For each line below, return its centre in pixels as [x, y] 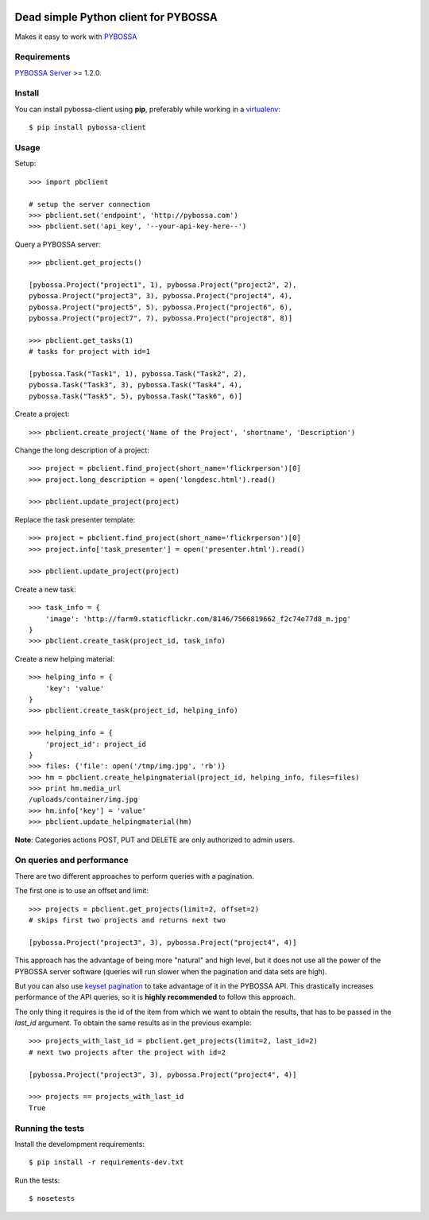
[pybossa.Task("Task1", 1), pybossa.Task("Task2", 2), [138, 373]
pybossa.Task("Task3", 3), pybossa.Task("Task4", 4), [135, 385]
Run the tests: [37, 1180]
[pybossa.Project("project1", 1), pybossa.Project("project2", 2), [163, 285]
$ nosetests [52, 1199]
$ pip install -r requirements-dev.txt [106, 1162]
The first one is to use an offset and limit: [81, 891]
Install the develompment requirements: [79, 1144]
